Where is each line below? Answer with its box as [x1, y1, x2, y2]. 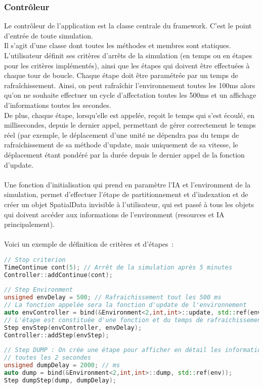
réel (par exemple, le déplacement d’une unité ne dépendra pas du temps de [4, 129, 239, 140]
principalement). [4, 219, 55, 229]
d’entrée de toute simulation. [4, 30, 93, 41]
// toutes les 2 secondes [4, 354, 91, 362]
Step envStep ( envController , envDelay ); [4, 324, 142, 331]
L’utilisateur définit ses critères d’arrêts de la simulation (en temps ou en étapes [4, 50, 252, 60]
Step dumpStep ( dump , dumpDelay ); [4, 376, 116, 384]
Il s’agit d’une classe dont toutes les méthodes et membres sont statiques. [4, 40, 231, 51]
